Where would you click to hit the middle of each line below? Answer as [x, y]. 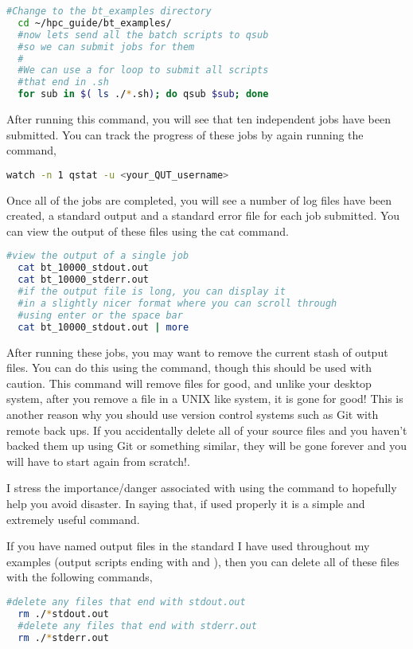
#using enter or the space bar [100, 315]
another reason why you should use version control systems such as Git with [193, 414]
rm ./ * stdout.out [63, 614]
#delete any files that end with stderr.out [137, 626]
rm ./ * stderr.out [63, 637]
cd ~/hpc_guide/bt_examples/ [95, 23]
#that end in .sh [63, 82]
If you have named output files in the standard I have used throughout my [188, 546]
